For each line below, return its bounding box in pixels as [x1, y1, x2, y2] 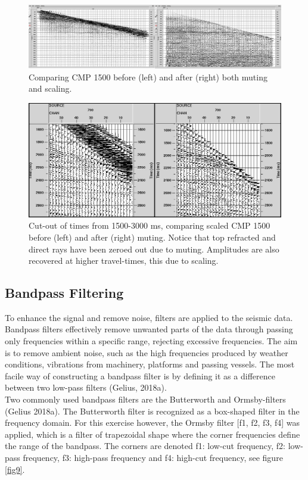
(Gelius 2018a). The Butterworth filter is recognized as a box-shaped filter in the [5, 404, 300, 417]
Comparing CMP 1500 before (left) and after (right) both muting [29, 70, 267, 83]
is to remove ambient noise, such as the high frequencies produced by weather [5, 346, 288, 359]
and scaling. [29, 82, 72, 95]
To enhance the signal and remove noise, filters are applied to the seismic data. [5, 311, 293, 323]
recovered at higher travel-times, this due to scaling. [29, 254, 219, 267]
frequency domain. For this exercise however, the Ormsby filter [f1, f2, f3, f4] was [5, 416, 300, 429]
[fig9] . [5, 463, 25, 475]
